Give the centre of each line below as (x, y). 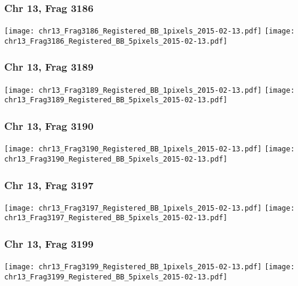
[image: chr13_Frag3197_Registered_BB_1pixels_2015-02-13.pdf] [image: (150, 208)
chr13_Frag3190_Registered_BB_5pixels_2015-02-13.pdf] (116, 159)
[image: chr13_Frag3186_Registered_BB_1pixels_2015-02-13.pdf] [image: (150, 31)
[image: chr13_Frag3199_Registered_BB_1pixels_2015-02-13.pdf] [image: (150, 267)
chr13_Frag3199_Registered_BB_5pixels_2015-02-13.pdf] (116, 277)
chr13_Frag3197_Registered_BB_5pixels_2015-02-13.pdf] (116, 218)
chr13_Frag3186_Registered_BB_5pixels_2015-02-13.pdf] (116, 41)
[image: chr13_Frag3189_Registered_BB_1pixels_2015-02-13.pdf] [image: (150, 90)
